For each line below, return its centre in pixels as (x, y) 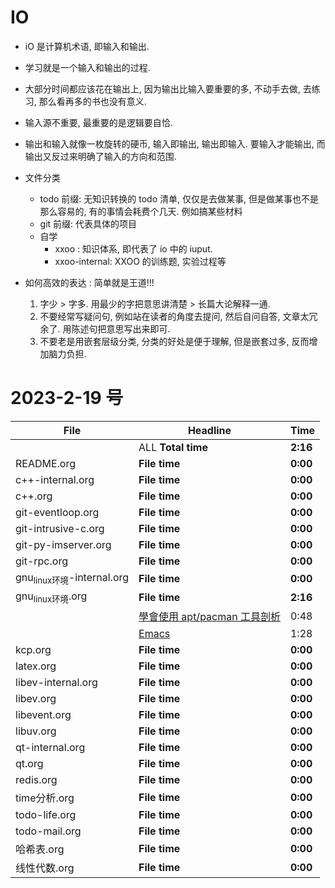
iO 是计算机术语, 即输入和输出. (87, 46)
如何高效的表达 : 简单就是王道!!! (89, 282)
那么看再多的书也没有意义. (92, 101)
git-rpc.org (41, 561)
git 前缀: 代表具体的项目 (88, 223)
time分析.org (45, 798)
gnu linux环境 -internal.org (72, 578)
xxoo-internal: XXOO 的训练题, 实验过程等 (140, 261)
